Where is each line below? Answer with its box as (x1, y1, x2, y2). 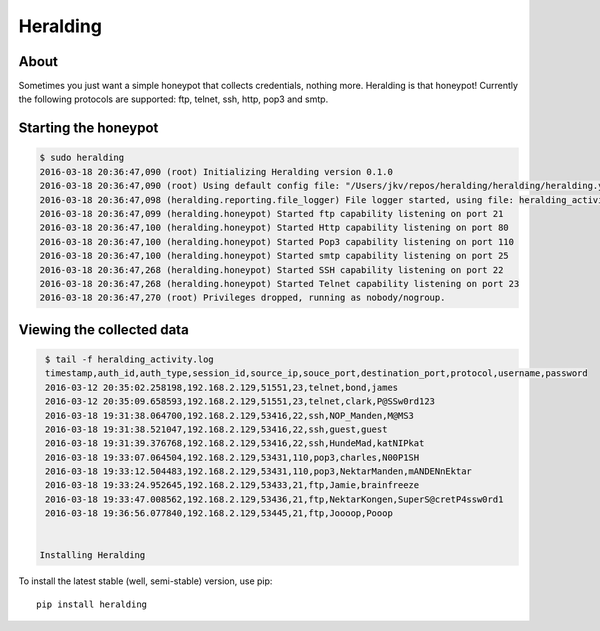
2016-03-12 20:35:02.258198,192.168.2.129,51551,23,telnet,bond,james (45, 381, 399, 393)
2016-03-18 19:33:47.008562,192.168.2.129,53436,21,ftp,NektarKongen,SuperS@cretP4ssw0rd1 (45, 493, 504, 505)
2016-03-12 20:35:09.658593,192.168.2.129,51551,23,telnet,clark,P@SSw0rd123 (45, 396, 435, 407)
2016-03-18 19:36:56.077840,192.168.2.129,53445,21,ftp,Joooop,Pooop (45, 508, 394, 519)
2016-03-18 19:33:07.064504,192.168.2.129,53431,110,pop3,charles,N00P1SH (45, 451, 420, 463)
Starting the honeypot (18, 120, 159, 137)
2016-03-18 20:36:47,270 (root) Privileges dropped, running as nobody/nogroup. (39, 292, 446, 304)
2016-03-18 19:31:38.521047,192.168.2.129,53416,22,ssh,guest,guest (45, 423, 388, 435)
